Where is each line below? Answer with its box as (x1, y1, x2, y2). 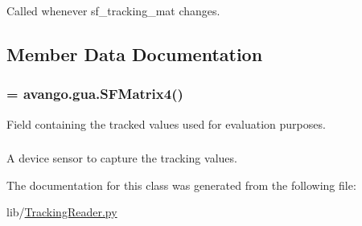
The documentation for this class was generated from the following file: (6, 176, 356, 193)
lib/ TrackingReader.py (6, 203, 117, 220)
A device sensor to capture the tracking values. (6, 150, 237, 166)
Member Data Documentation (6, 41, 263, 66)
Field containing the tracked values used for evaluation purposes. (6, 115, 326, 132)
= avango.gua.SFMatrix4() (6, 84, 183, 104)
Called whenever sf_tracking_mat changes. (6, 2, 220, 18)
